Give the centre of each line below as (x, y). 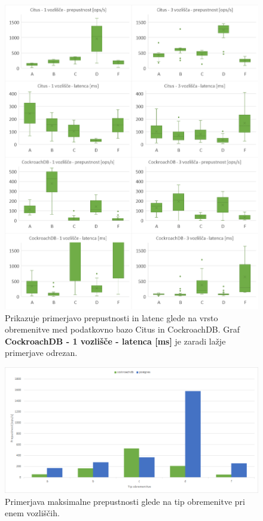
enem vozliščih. (32, 513)
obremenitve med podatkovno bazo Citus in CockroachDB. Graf (123, 329)
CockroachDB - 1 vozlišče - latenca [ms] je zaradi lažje (115, 341)
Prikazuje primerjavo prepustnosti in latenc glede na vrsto (111, 317)
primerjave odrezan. (41, 353)
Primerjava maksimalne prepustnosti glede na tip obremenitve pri (125, 501)
